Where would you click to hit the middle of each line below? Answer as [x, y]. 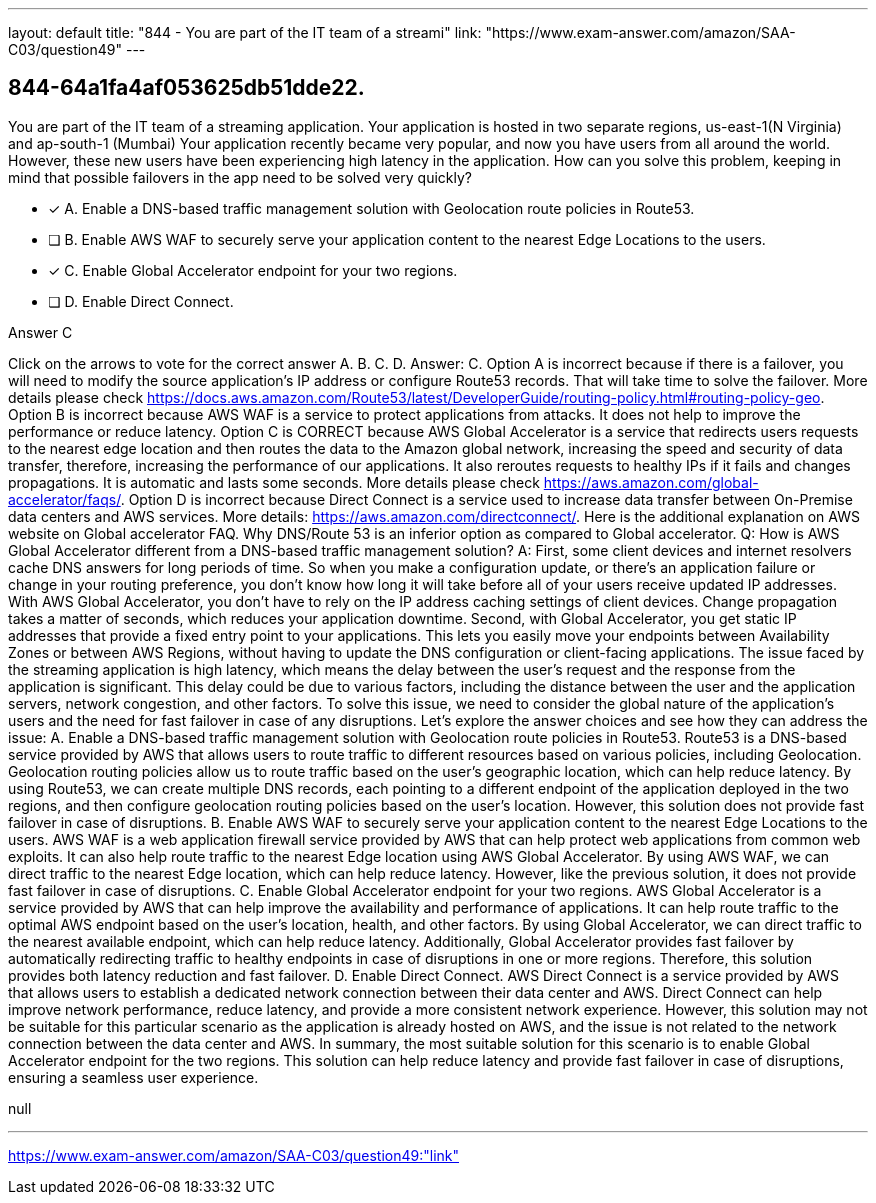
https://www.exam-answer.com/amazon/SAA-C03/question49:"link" [233, 1155]
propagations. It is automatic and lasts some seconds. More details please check [274, 482]
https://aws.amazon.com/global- [651, 482]
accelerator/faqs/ [64, 499]
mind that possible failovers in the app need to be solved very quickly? [240, 177]
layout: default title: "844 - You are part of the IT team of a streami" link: [245, 32]
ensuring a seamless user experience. [133, 1077]
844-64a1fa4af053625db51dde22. [186, 88]
